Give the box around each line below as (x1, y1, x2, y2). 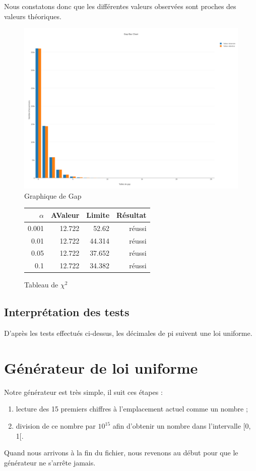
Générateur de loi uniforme (4, 357, 198, 378)
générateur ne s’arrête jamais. (4, 457, 96, 467)
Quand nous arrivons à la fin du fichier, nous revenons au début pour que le (4, 447, 238, 458)
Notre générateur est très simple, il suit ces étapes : (4, 386, 163, 397)
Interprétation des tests (4, 304, 130, 320)
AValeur (50, 209, 80, 220)
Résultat (116, 209, 147, 220)
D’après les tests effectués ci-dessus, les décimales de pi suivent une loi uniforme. (4, 328, 252, 338)
